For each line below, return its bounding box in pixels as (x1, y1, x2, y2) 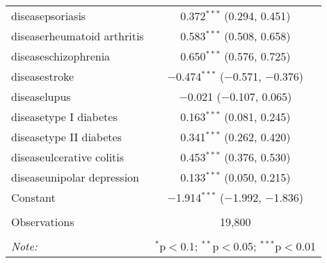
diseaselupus (11, 88, 71, 104)
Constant (11, 189, 56, 205)
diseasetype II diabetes (11, 129, 122, 145)
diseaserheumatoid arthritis (11, 28, 144, 44)
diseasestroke (11, 68, 74, 84)
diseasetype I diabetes (11, 109, 118, 125)
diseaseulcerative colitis (11, 149, 125, 165)
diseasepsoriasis (11, 8, 86, 24)
